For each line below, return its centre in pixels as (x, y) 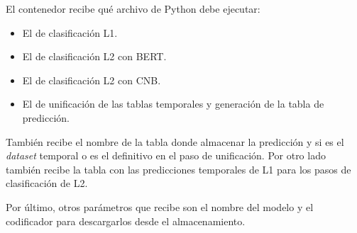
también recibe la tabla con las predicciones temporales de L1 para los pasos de (178, 169)
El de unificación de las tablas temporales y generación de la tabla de (173, 104)
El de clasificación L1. (70, 32)
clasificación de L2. (47, 183)
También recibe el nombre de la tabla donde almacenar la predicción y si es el (175, 141)
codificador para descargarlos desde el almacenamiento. (126, 221)
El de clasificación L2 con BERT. (94, 56)
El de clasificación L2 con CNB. (92, 80)
